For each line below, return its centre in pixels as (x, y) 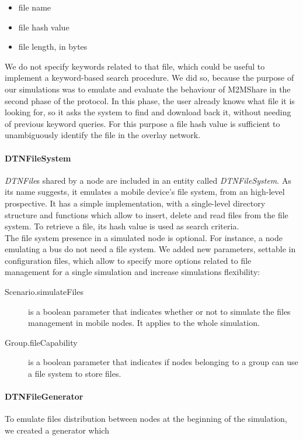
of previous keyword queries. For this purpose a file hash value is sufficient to (142, 123)
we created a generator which (57, 430)
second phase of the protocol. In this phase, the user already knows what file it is (150, 100)
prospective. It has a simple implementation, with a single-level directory (135, 203)
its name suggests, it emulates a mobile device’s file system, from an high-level (145, 192)
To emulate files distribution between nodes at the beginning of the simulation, (146, 419)
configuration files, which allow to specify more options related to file (128, 260)
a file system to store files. (75, 374)
